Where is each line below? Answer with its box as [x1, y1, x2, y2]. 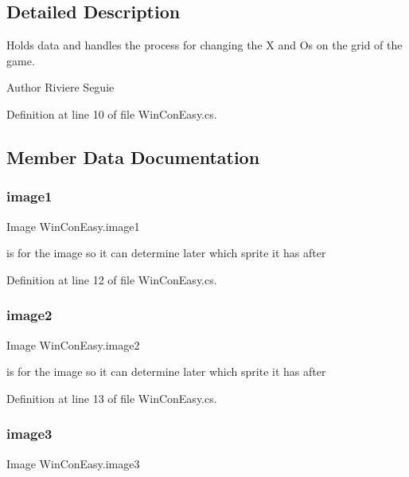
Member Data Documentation [6, 144, 260, 169]
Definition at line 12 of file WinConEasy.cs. [6, 271, 217, 287]
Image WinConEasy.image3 [6, 455, 140, 471]
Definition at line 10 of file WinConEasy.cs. [6, 105, 217, 122]
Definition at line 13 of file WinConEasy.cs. [6, 389, 217, 406]
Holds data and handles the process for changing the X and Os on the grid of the [6, 37, 403, 53]
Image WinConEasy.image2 [6, 336, 140, 353]
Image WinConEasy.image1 [6, 217, 140, 234]
